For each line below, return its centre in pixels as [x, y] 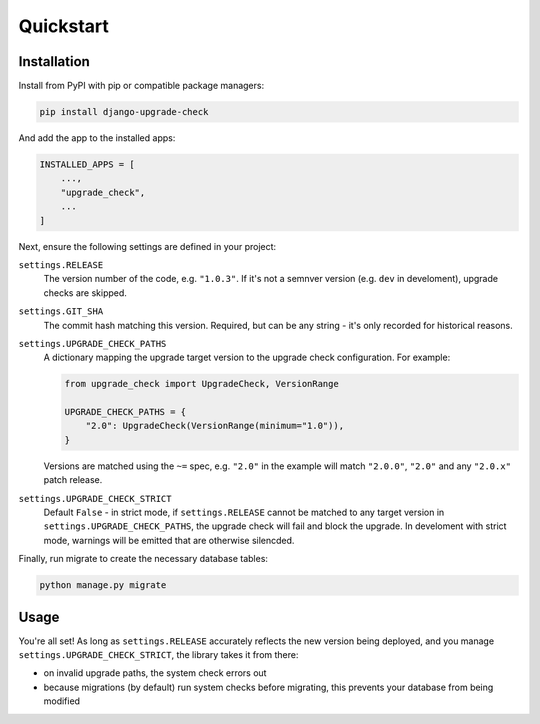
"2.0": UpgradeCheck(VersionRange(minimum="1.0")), [215, 426]
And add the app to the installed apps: [97, 138]
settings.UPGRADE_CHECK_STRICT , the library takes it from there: [158, 655]
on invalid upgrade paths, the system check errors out [155, 673]
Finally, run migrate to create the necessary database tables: [143, 559]
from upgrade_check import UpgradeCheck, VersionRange [201, 384]
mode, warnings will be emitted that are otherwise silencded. [169, 540]
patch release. [73, 480]
